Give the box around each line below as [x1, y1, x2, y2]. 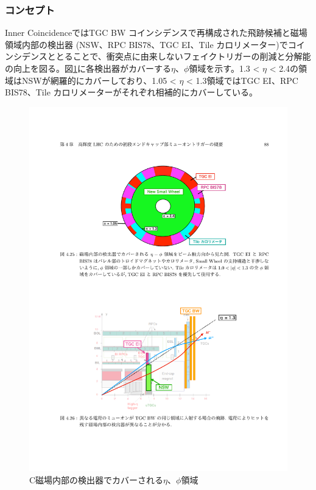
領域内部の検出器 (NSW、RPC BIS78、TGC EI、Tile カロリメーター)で [5, 38, 288, 50]
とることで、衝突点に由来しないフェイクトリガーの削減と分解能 [55, 50, 311, 63]
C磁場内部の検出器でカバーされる [29, 474, 164, 486]
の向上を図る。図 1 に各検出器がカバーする [5, 62, 171, 74]
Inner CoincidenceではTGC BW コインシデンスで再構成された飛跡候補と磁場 [5, 26, 307, 39]
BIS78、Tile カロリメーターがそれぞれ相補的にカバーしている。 [5, 86, 258, 98]
